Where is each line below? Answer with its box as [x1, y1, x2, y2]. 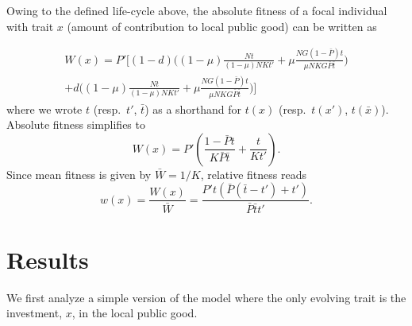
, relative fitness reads [200, 165, 306, 182]
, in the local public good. [71, 305, 198, 321]
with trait [6, 17, 54, 34]
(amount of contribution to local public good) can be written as [67, 17, 377, 34]
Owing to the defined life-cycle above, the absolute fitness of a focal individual [6, 2, 387, 18]
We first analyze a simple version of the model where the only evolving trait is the [6, 289, 406, 305]
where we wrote [6, 100, 83, 117]
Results [6, 243, 89, 275]
